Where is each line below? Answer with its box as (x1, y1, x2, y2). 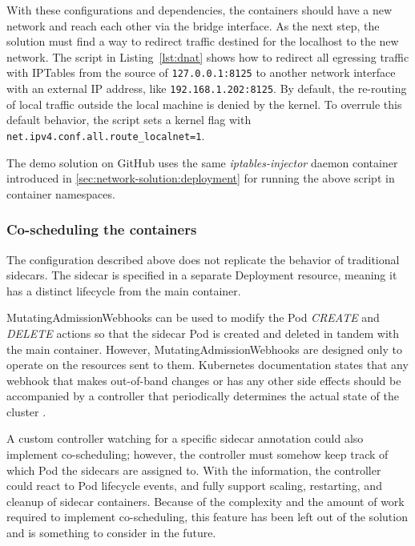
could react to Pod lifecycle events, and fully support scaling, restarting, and (6, 477, 382, 494)
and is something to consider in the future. (6, 524, 216, 541)
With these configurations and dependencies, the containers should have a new (6, 2, 393, 18)
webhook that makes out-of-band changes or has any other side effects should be (6, 371, 401, 388)
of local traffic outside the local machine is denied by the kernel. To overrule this (6, 95, 402, 112)
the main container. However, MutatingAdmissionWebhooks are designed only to (6, 340, 402, 357)
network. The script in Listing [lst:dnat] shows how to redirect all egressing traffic (6, 48, 409, 65)
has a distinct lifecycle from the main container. (6, 282, 241, 299)
